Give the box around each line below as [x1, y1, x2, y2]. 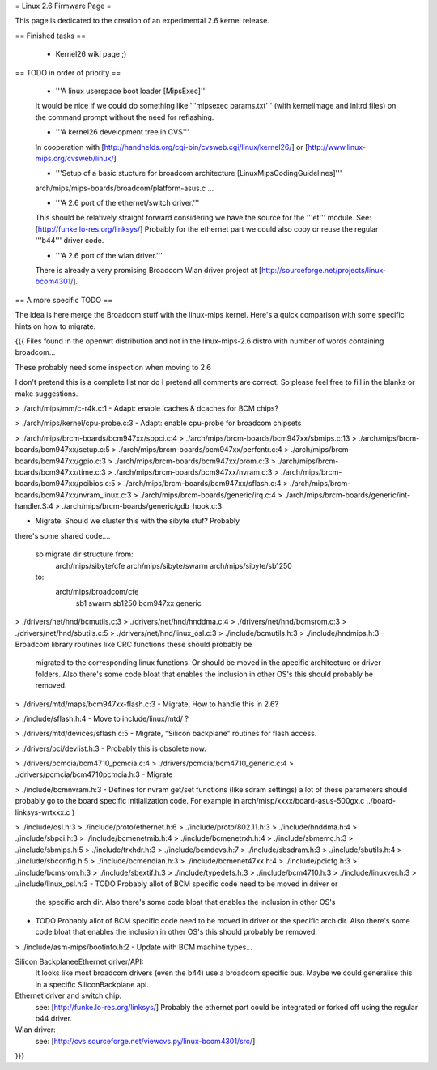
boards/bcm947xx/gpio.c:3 [15, 456, 107, 466]
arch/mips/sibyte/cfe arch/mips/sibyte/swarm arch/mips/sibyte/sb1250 [55, 561, 293, 570]
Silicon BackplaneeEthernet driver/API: [15, 957, 144, 966]
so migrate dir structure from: [35, 549, 134, 559]
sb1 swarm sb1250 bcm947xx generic [75, 598, 202, 607]
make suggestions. [15, 389, 78, 399]
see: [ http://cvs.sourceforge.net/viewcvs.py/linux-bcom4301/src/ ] [35, 1036, 256, 1046]
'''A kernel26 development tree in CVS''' [55, 127, 189, 137]
